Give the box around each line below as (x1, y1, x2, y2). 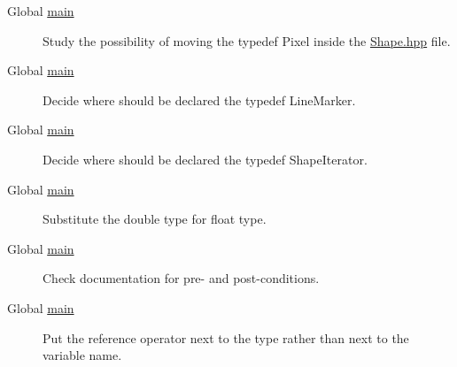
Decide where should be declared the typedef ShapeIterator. (43, 149, 368, 168)
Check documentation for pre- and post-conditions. (43, 269, 320, 287)
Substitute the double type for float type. (43, 210, 267, 228)
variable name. (43, 346, 122, 364)
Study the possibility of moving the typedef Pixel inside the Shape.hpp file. (43, 31, 451, 50)
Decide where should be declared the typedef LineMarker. (43, 90, 356, 109)
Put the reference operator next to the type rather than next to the (43, 328, 409, 347)
